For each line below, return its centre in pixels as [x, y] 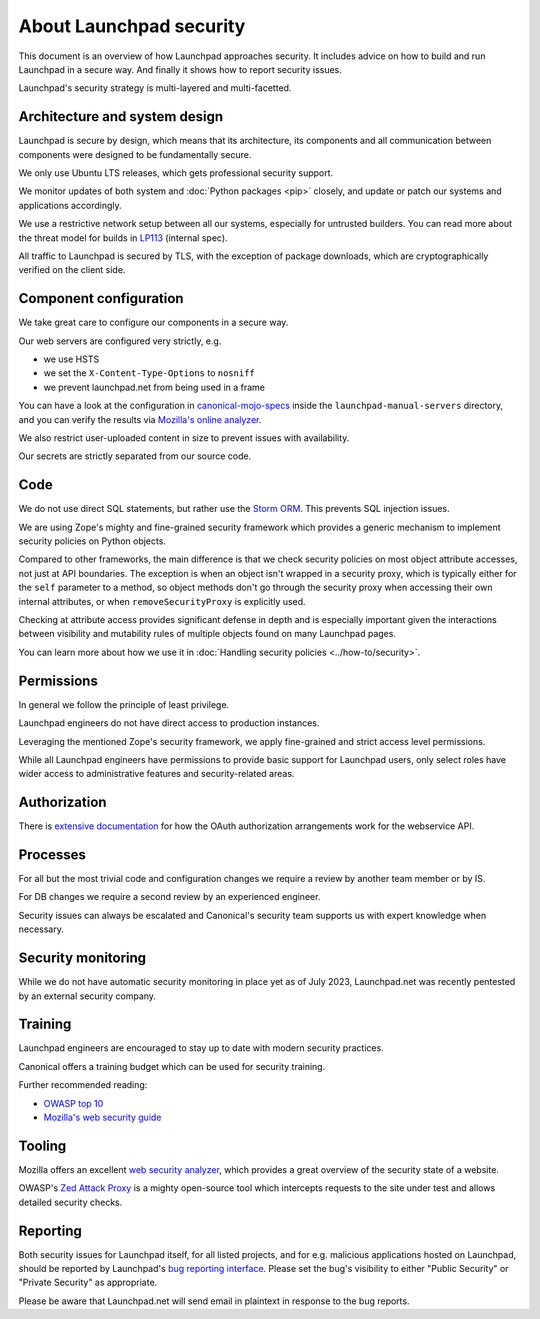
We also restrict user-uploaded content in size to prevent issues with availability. [184, 438]
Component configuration [101, 298]
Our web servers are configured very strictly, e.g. [120, 341]
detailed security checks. [70, 1202]
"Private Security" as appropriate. [88, 1282]
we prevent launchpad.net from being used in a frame [154, 387]
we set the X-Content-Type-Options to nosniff [149, 373]
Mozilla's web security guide [102, 1117]
